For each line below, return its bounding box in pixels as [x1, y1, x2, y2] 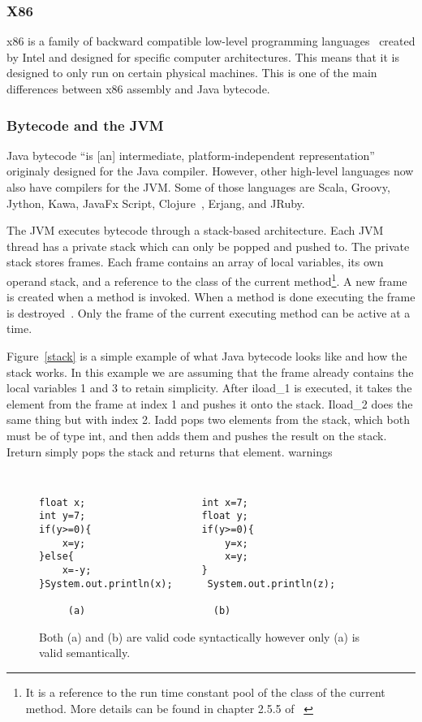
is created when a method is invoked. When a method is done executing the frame [6, 288, 416, 305]
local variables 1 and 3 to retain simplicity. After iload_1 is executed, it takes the [6, 379, 412, 396]
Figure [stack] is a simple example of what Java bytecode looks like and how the [6, 348, 407, 364]
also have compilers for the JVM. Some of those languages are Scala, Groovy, [6, 179, 390, 195]
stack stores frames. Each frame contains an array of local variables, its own [6, 253, 384, 270]
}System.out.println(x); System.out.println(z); [39, 577, 336, 590]
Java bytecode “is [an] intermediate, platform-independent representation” [6, 146, 375, 163]
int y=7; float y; [39, 510, 248, 522]
